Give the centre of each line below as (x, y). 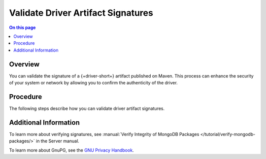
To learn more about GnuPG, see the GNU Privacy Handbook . (71, 150)
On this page (22, 27)
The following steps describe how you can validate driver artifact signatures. (87, 108)
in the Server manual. (58, 141)
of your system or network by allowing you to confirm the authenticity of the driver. (93, 83)
